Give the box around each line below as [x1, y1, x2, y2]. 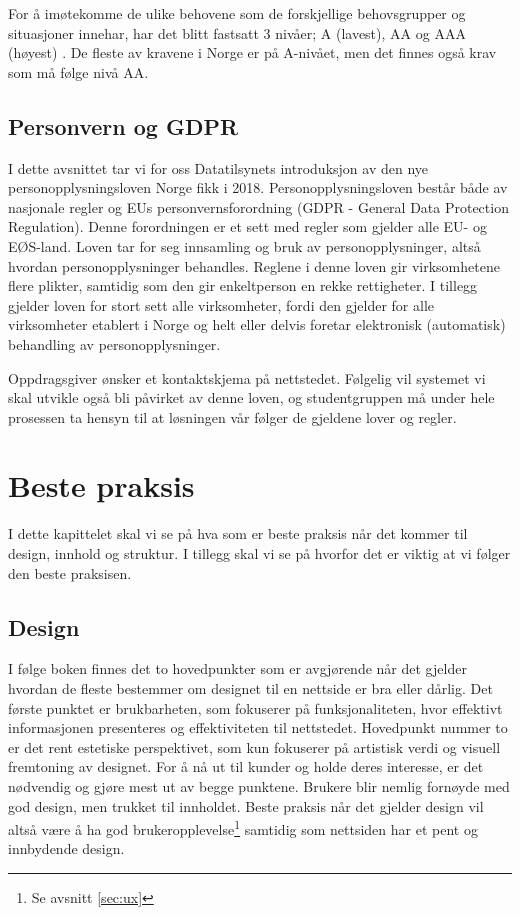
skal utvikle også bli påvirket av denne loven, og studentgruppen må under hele [8, 387, 495, 408]
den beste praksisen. [8, 562, 132, 583]
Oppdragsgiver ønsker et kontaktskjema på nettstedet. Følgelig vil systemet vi [8, 367, 486, 388]
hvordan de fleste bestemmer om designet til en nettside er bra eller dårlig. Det [8, 678, 493, 698]
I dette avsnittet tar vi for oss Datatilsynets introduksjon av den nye [8, 157, 429, 178]
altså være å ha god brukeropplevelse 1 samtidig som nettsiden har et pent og [8, 816, 478, 839]
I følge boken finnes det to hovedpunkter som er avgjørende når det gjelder [8, 658, 467, 679]
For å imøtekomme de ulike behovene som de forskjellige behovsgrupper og [8, 3, 466, 23]
